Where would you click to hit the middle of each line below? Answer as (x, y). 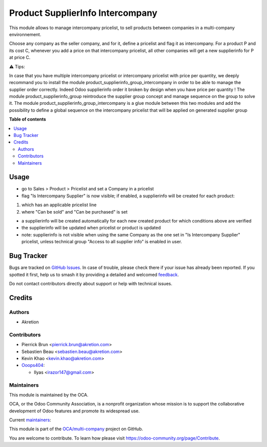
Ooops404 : (33, 365)
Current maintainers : (30, 420)
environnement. (25, 34)
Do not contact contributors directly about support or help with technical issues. (91, 283)
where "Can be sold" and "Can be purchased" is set (75, 212)
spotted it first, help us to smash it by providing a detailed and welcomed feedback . (94, 274)
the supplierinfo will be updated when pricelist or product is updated (91, 228)
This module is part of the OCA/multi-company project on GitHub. (76, 429)
